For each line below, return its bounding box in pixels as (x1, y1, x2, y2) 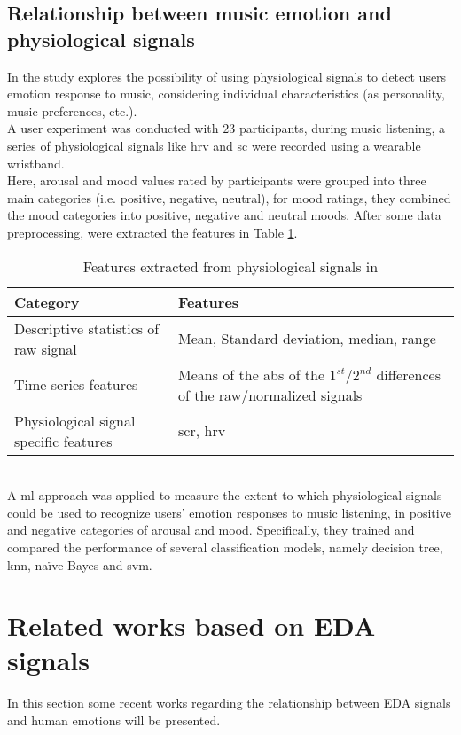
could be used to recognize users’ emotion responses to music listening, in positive (7, 503, 451, 521)
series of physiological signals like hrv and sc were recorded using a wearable (7, 136, 421, 154)
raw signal (14, 338, 77, 359)
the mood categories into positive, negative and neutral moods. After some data (7, 206, 441, 224)
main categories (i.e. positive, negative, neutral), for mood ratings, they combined (7, 188, 451, 207)
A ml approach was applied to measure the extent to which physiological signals (7, 486, 442, 504)
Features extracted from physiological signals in (82, 255, 379, 277)
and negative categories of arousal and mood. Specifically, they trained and (7, 520, 415, 539)
